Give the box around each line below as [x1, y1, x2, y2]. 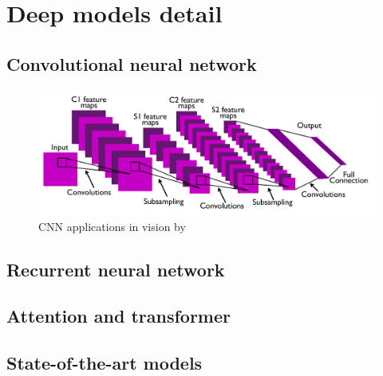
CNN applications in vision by [38, 217, 186, 234]
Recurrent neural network [6, 257, 225, 281]
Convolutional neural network [6, 51, 257, 76]
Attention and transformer [6, 304, 231, 328]
